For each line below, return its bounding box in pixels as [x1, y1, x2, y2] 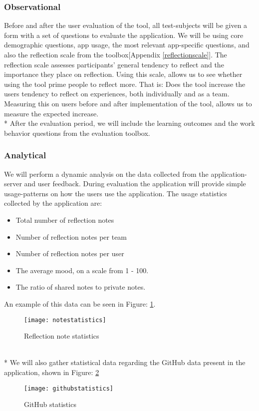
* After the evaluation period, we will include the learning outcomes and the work [4, 118, 255, 128]
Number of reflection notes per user [15, 248, 124, 259]
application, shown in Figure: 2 [4, 367, 99, 377]
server [4, 178, 22, 189]
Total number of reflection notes [15, 214, 114, 225]
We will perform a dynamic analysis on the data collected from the [4, 168, 209, 179]
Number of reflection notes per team [15, 231, 127, 242]
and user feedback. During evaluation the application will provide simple [24, 178, 246, 189]
